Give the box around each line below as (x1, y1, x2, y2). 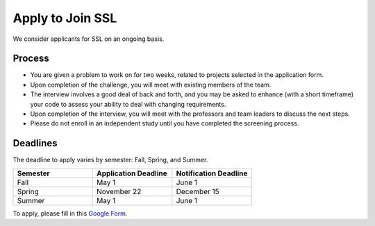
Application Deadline (96, 168, 167, 178)
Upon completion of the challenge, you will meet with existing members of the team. (30, 80, 272, 89)
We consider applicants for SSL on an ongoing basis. (12, 35, 165, 43)
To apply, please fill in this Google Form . (12, 209, 128, 218)
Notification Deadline (176, 168, 248, 178)
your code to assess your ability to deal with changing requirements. (30, 100, 226, 108)
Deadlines (12, 137, 58, 149)
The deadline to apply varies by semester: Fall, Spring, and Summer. (12, 156, 208, 164)
